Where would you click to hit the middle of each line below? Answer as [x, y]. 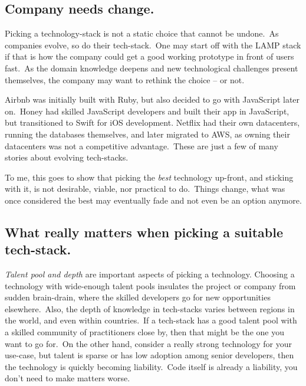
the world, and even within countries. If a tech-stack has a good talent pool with [151, 320]
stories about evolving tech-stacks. [67, 157]
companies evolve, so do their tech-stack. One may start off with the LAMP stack [153, 45]
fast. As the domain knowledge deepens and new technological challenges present [152, 68]
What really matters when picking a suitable [144, 232]
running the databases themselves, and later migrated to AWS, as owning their [147, 134]
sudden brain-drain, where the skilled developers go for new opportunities [138, 297]
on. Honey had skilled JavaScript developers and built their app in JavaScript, [147, 111]
